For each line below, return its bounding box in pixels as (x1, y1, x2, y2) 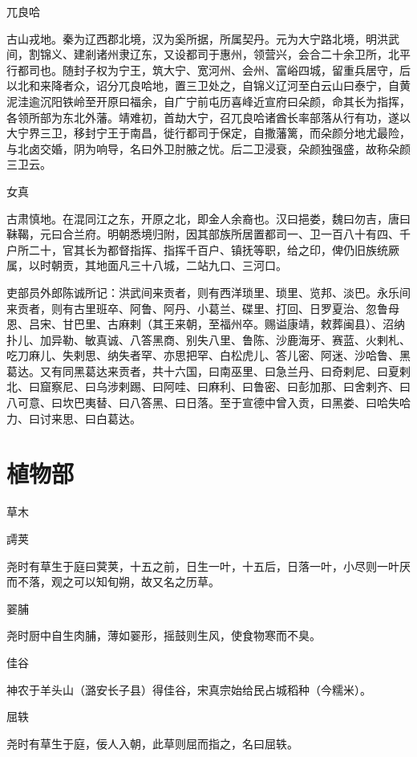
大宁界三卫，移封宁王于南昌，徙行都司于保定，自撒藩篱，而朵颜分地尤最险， (6, 124, 411, 141)
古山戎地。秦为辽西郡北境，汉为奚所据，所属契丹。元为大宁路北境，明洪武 (6, 30, 399, 47)
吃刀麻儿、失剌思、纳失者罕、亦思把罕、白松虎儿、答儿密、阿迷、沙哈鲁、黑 (6, 347, 411, 364)
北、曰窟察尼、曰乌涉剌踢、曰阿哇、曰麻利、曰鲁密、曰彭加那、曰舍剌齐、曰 (6, 378, 411, 395)
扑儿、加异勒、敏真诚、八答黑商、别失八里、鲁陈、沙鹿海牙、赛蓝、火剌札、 (6, 331, 411, 348)
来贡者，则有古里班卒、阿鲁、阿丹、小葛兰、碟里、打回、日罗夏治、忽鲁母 (6, 299, 399, 316)
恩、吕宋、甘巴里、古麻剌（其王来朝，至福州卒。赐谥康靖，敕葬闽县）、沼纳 (6, 315, 405, 332)
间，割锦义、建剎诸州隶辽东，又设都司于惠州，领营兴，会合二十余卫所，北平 (6, 46, 411, 63)
